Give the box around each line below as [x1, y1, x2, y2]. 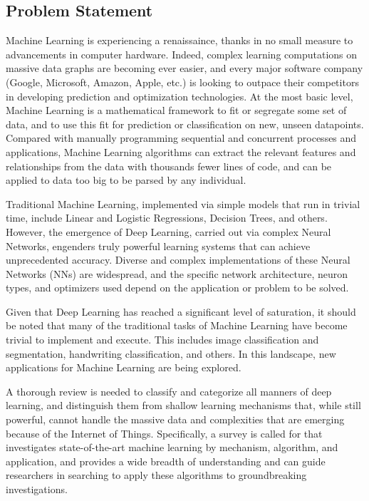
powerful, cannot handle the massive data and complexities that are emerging [6, 412, 345, 427]
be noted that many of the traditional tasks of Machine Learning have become [6, 318, 348, 333]
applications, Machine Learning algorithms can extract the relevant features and [6, 144, 356, 159]
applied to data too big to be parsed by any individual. [6, 172, 246, 187]
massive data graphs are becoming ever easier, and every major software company [6, 61, 363, 76]
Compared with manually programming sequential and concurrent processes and [6, 130, 357, 145]
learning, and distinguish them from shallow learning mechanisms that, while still [6, 398, 361, 413]
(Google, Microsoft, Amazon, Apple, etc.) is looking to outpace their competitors [6, 74, 359, 89]
